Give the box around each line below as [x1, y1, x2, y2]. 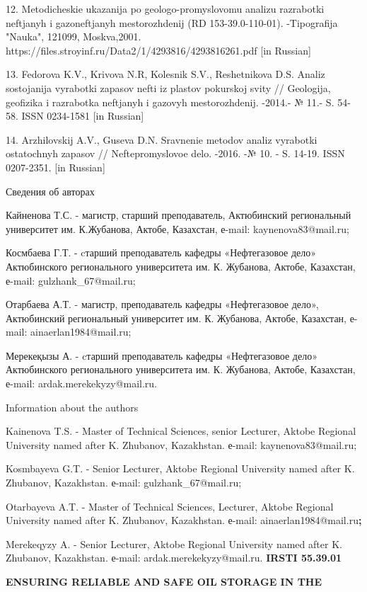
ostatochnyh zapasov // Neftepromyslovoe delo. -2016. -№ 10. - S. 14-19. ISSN [6, 146, 345, 161]
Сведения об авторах [6, 183, 95, 198]
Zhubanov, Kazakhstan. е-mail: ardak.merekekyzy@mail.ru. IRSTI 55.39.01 [6, 550, 342, 565]
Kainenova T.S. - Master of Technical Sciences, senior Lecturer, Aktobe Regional [6, 423, 356, 438]
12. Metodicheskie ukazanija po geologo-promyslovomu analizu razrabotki [6, 1, 325, 16]
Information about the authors [6, 399, 139, 414]
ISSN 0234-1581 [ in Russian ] [21, 108, 144, 123]
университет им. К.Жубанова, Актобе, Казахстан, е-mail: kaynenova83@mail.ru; [6, 221, 349, 236]
